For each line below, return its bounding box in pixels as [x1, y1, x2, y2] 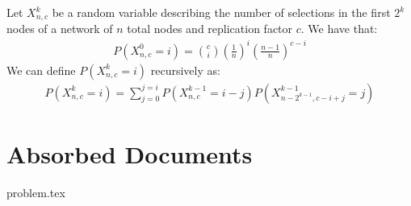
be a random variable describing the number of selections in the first [52, 4, 391, 20]
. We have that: [300, 20, 378, 37]
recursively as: [150, 61, 220, 78]
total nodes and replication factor [127, 20, 293, 37]
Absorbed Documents [6, 137, 253, 170]
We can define [6, 61, 76, 78]
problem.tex [6, 183, 65, 200]
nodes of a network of [6, 20, 113, 37]
